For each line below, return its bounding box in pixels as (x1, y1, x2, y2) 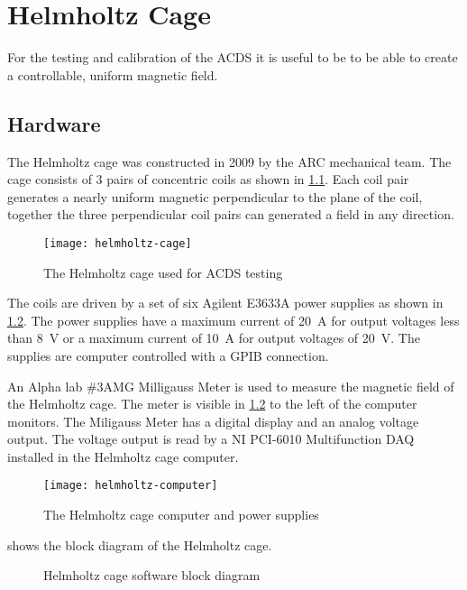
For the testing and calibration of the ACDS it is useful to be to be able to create (7, 48, 458, 67)
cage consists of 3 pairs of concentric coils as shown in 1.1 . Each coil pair (7, 170, 409, 189)
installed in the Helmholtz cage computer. (7, 447, 239, 466)
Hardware (7, 109, 101, 137)
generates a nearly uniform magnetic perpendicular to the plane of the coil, (7, 187, 423, 206)
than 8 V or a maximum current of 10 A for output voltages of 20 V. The (7, 328, 420, 347)
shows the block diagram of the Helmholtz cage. (7, 535, 272, 554)
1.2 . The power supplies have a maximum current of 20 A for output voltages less (7, 310, 460, 329)
